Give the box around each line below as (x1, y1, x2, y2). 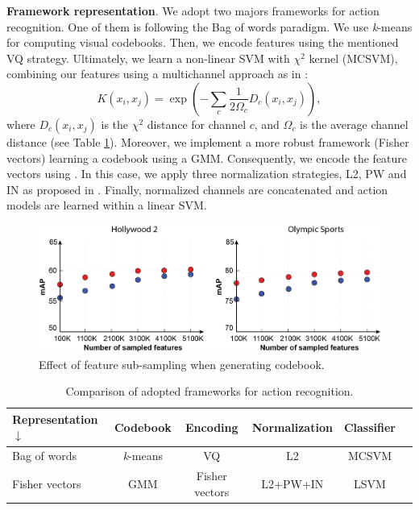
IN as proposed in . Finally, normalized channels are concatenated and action (6, 180, 388, 197)
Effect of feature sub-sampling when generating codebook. (39, 355, 325, 372)
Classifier (343, 418, 396, 435)
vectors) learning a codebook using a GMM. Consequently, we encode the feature (6, 149, 408, 166)
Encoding (185, 418, 239, 435)
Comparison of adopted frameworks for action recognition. (65, 383, 354, 400)
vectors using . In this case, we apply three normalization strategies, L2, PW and (6, 165, 407, 182)
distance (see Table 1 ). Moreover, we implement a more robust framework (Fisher (6, 133, 409, 150)
